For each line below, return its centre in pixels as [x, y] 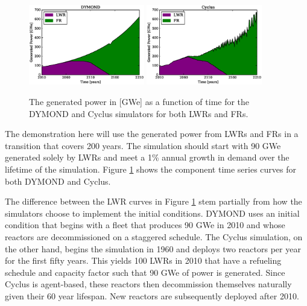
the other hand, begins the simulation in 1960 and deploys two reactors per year [153, 248]
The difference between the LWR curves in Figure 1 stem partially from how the [153, 201]
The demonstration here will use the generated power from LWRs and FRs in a [152, 134]
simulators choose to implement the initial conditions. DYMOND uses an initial [152, 213]
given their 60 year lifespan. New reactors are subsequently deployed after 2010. [152, 295]
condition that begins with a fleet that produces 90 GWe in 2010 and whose [145, 225]
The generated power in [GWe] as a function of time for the [139, 102]
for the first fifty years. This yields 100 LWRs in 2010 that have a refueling [143, 260]
